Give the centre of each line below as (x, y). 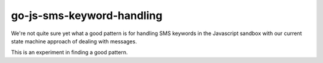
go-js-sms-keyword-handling (87, 15)
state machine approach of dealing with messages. (74, 41)
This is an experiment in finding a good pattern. (69, 52)
